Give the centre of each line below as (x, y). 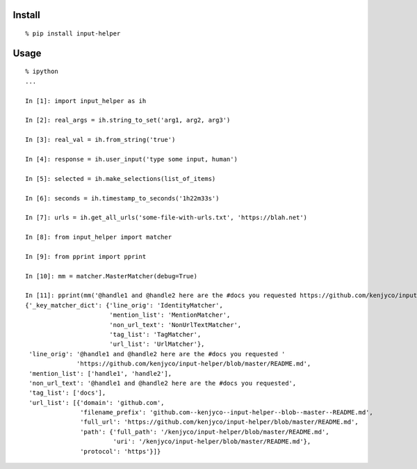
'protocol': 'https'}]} (121, 451)
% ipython (42, 72)
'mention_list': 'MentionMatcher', (170, 315)
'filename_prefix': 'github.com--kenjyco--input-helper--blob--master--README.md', (227, 413)
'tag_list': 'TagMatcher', (155, 334)
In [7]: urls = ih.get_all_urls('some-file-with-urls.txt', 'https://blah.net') (166, 218)
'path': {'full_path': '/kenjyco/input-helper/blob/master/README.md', (205, 432)
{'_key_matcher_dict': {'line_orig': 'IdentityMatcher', (124, 305)
